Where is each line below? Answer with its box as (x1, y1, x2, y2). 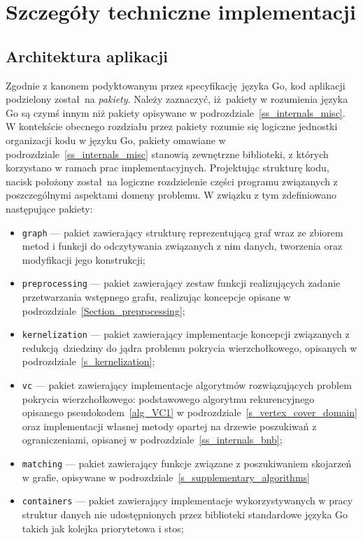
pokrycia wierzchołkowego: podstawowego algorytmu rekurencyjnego (22, 391, 315, 406)
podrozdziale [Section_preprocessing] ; (22, 303, 185, 318)
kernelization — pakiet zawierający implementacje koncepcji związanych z (22, 327, 350, 341)
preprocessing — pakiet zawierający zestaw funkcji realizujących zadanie (22, 276, 341, 290)
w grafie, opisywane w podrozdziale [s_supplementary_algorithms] (22, 469, 310, 484)
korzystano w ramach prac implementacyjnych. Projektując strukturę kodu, (6, 160, 329, 175)
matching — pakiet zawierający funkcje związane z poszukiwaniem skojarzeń (22, 456, 352, 471)
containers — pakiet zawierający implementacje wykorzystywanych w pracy (22, 493, 353, 508)
